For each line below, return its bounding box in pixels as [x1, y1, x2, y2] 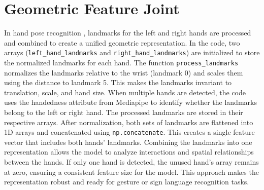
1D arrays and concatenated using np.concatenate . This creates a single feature [4, 127, 255, 137]
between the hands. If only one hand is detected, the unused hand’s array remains [4, 157, 259, 167]
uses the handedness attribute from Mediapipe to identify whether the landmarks [4, 97, 257, 107]
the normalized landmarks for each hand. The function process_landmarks [4, 57, 239, 67]
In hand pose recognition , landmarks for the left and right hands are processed [4, 27, 251, 38]
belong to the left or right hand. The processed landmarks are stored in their [4, 107, 243, 117]
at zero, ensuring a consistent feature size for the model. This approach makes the [4, 166, 259, 177]
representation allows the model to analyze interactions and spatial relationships [4, 146, 254, 157]
